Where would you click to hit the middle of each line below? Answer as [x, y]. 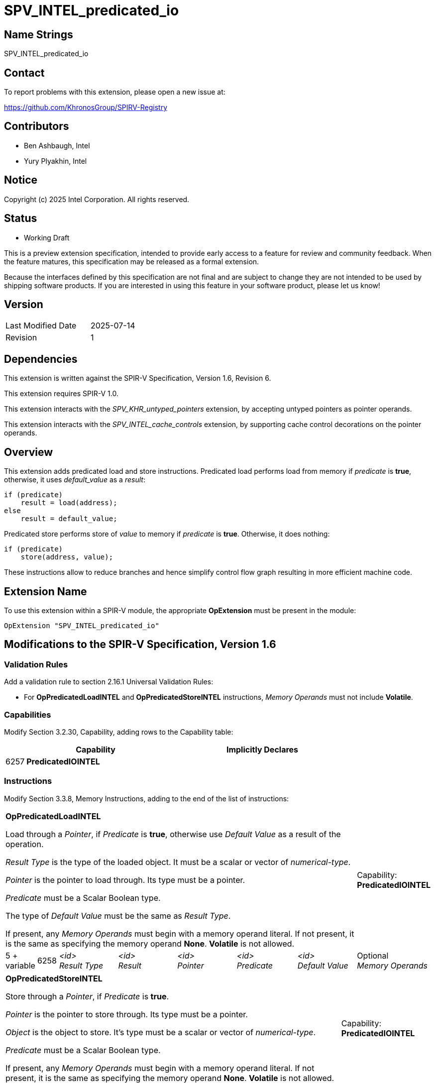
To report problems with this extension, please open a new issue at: [115, 92]
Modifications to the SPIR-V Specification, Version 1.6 [140, 645]
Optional [373, 955]
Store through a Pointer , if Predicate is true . [87, 996]
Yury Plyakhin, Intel [55, 161]
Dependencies [41, 359]
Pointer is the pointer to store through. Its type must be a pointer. [127, 1014]
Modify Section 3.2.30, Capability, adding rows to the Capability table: [119, 732]
